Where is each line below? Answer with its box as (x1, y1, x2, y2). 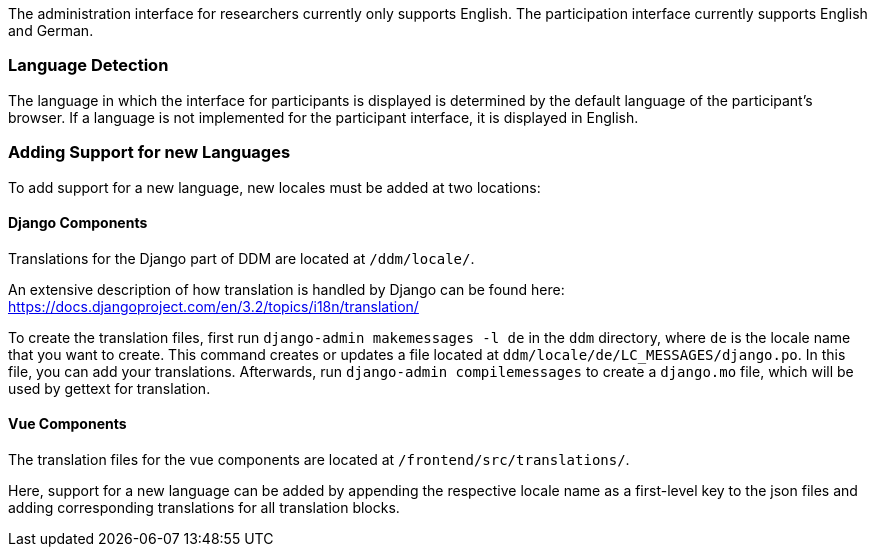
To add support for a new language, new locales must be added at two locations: (8, 178, 541, 196)
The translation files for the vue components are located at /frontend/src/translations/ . (8, 450, 630, 468)
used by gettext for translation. (8, 379, 211, 397)
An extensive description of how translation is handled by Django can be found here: (8, 280, 565, 298)
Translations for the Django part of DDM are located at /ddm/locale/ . (8, 249, 475, 267)
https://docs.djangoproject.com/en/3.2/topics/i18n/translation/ (8, 297, 419, 315)
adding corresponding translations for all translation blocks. (8, 498, 400, 516)
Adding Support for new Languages (8, 142, 291, 163)
